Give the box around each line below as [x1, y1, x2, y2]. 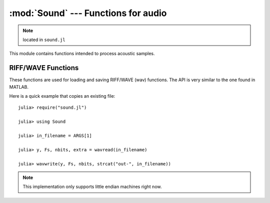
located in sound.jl [22, 37, 65, 43]
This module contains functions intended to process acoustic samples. [9, 51, 155, 57]
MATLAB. [9, 84, 28, 90]
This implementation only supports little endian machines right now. [22, 183, 162, 190]
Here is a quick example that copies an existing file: [9, 93, 115, 99]
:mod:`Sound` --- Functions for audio [9, 8, 167, 19]
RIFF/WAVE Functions [9, 64, 79, 72]
